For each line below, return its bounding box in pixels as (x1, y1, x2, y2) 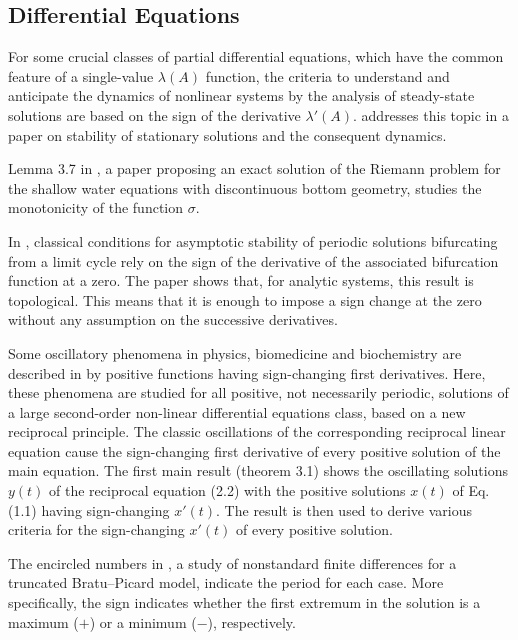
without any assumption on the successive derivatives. (8, 309, 338, 330)
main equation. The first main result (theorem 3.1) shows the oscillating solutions (8, 460, 508, 481)
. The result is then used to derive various (216, 499, 472, 520)
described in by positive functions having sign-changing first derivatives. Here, (8, 362, 486, 383)
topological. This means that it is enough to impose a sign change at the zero (8, 289, 482, 310)
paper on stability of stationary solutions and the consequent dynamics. (8, 124, 447, 145)
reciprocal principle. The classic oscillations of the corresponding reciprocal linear (8, 421, 506, 442)
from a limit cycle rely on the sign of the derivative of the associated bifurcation (8, 250, 499, 271)
